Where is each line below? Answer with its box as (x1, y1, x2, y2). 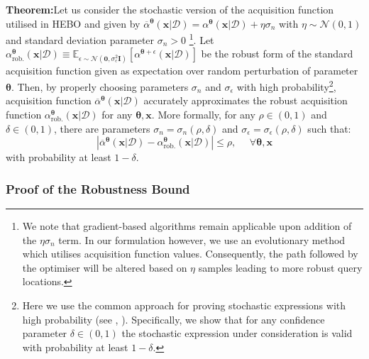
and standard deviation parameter (6, 32, 155, 47)
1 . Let (189, 31, 214, 47)
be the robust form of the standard (201, 46, 353, 61)
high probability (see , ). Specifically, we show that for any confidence (22, 311, 325, 326)
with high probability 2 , (236, 77, 336, 94)
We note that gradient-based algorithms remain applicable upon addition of (22, 219, 352, 233)
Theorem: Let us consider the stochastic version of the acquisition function (6, 2, 334, 16)
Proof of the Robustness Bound (6, 179, 190, 197)
